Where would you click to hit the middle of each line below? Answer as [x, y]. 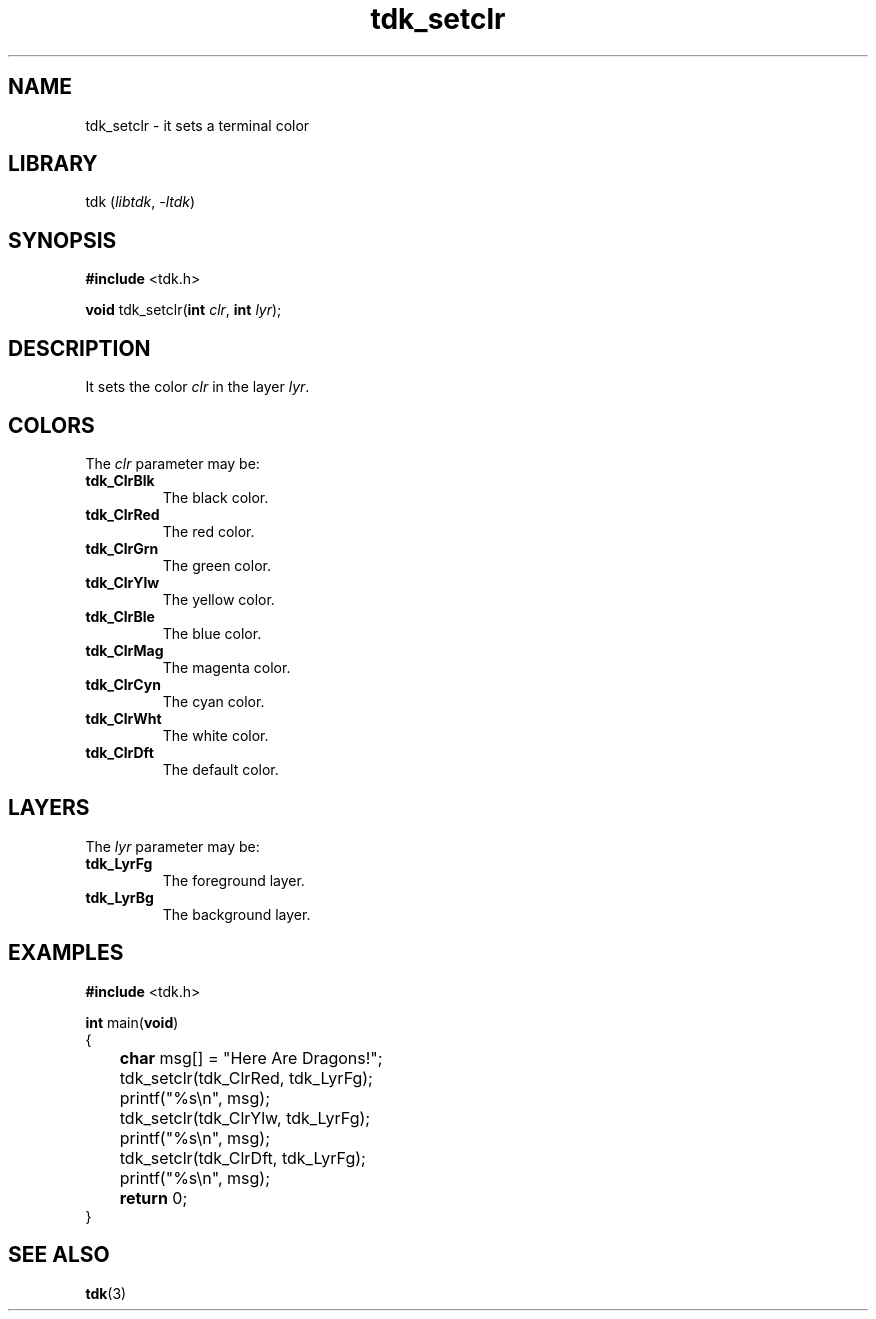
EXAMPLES [66, 953]
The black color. [215, 497]
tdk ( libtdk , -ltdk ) [140, 202]
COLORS [51, 425]
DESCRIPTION [79, 348]
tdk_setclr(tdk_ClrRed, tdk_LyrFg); [246, 1077]
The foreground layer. [233, 880]
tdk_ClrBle [120, 616]
